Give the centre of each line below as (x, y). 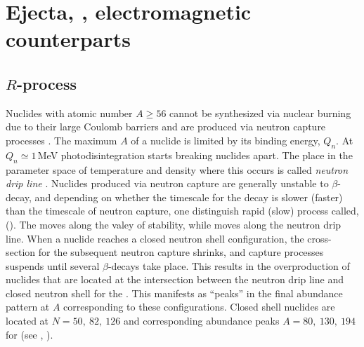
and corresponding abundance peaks (201, 321)
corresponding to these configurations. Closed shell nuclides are (199, 307)
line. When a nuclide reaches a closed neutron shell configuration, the (155, 238)
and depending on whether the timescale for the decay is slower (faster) (189, 197)
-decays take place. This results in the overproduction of (229, 265)
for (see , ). (30, 334)
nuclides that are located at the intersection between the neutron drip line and (175, 279)
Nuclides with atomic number (69, 113)
